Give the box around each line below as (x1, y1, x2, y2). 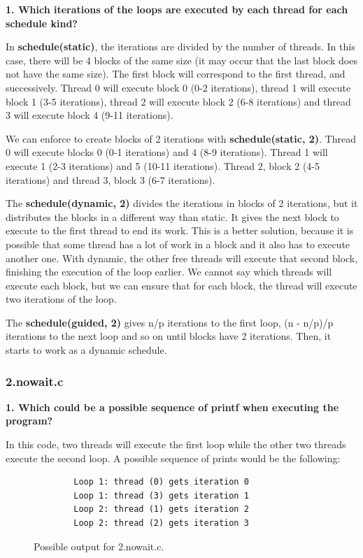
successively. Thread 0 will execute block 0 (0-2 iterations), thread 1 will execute (6, 80, 351, 94)
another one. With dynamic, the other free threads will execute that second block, (6, 250, 358, 265)
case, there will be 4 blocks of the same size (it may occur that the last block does (6, 52, 357, 67)
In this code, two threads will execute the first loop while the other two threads (6, 437, 346, 452)
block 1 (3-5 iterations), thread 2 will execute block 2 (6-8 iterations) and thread (6, 94, 351, 108)
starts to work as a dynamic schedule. (6, 343, 167, 357)
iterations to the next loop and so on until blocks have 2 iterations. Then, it (6, 329, 332, 343)
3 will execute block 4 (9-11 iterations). (6, 108, 173, 122)
